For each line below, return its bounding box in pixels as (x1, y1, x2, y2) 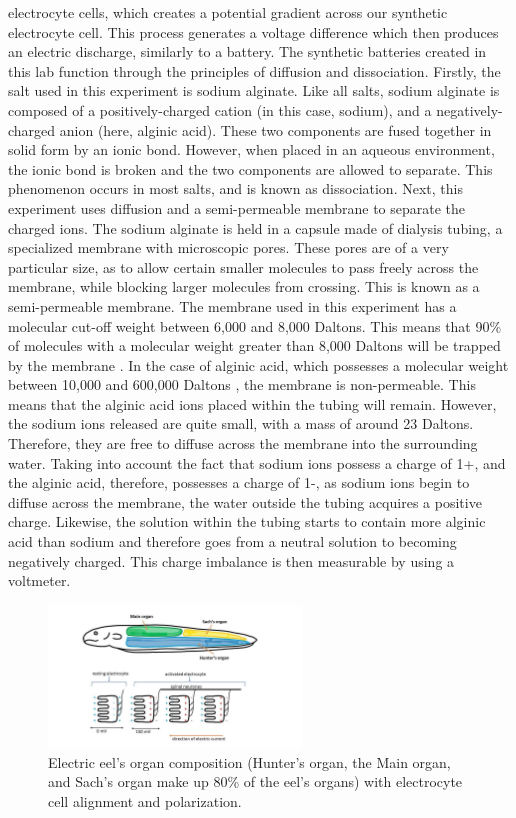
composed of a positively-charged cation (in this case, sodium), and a (8, 99, 432, 120)
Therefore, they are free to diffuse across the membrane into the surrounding (8, 433, 478, 454)
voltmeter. (8, 570, 71, 591)
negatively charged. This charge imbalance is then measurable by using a (8, 550, 455, 571)
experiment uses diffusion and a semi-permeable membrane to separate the (8, 197, 466, 218)
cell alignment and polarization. (48, 790, 242, 811)
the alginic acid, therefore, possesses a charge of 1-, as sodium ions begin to (8, 472, 470, 493)
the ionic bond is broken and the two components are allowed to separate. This (8, 158, 493, 179)
